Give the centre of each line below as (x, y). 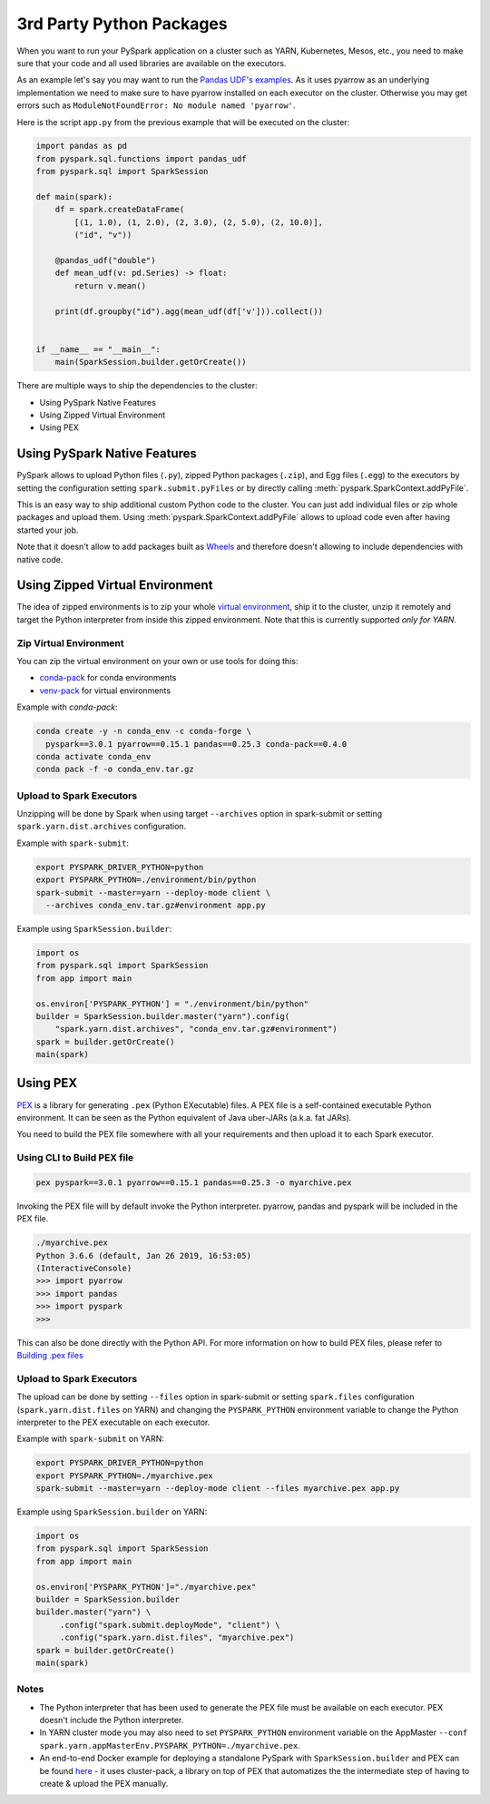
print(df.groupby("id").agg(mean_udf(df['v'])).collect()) (189, 311)
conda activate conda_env (93, 756)
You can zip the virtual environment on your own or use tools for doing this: (157, 661)
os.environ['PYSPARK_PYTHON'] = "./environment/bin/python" (172, 1004)
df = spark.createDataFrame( (120, 210)
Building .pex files (50, 1355)
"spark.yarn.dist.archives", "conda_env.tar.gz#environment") (196, 1029)
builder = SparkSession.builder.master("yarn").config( (163, 1016)
